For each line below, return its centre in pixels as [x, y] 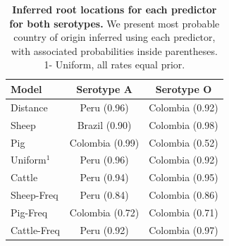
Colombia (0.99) [104, 142]
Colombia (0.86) [184, 195]
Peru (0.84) [104, 195]
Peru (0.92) [104, 229]
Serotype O [184, 88]
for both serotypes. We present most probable [114, 23]
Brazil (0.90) [104, 124]
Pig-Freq [29, 212]
